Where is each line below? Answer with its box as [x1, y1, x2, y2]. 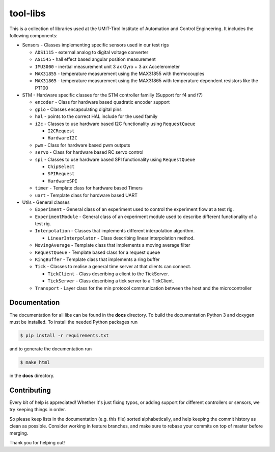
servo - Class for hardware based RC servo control [35, 149, 144, 155]
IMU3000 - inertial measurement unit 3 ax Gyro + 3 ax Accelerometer [35, 63, 180, 69]
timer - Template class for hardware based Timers [35, 185, 143, 191]
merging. [9, 430, 29, 436]
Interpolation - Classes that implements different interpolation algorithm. [35, 228, 195, 234]
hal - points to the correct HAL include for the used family [35, 113, 158, 120]
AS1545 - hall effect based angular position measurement [35, 56, 156, 62]
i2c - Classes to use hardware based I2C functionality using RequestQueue [35, 121, 196, 127]
